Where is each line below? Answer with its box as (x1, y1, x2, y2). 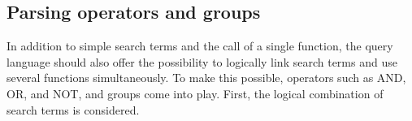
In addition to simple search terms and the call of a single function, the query (7, 37, 393, 54)
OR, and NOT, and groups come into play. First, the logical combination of (7, 84, 384, 102)
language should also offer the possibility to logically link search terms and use (7, 53, 397, 70)
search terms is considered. (7, 101, 140, 118)
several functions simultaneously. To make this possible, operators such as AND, (7, 69, 406, 86)
